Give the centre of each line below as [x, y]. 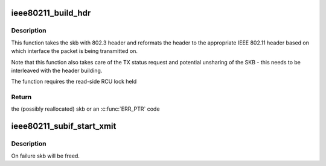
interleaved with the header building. [57, 70]
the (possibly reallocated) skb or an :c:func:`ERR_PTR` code [85, 109]
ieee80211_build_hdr [51, 13]
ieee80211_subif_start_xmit [64, 126]
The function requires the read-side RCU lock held [74, 82]
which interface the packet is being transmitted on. [75, 51]
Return [21, 97]
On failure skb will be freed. [45, 156]
